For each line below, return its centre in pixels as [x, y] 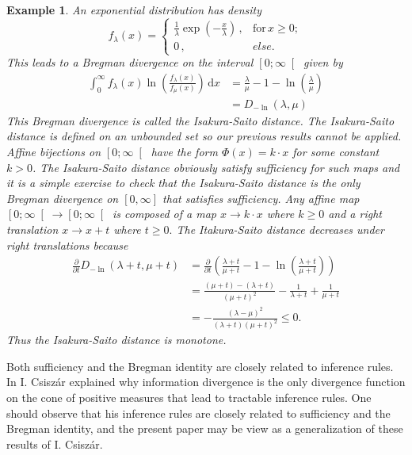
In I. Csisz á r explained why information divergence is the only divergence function [206, 382]
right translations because [67, 245]
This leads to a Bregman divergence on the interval [130, 62]
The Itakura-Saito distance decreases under [280, 229]
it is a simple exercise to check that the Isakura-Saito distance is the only [183, 183]
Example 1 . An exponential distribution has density [134, 10]
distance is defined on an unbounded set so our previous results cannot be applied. [204, 136]
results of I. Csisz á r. [55, 444]
